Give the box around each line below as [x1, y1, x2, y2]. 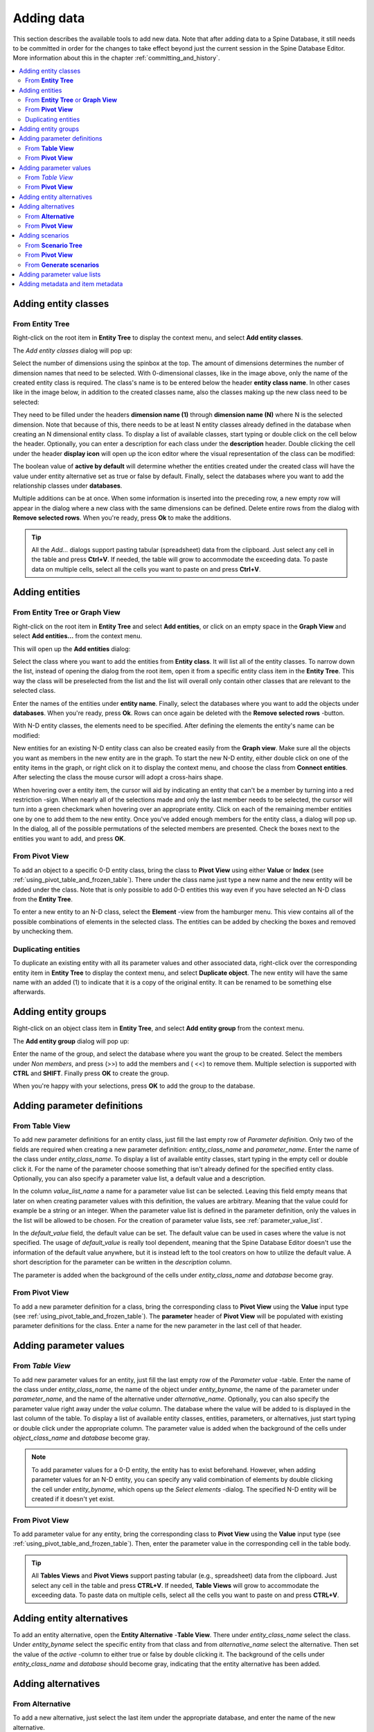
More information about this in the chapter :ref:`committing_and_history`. [12, 54, 220, 62]
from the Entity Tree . [12, 894, 73, 903]
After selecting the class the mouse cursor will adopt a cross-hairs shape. [12, 773, 224, 781]
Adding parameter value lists [19, 270, 101, 279]
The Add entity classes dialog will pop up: [12, 346, 133, 355]
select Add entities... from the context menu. [12, 632, 142, 640]
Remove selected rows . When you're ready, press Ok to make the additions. [12, 513, 232, 522]
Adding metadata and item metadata [19, 280, 123, 288]
